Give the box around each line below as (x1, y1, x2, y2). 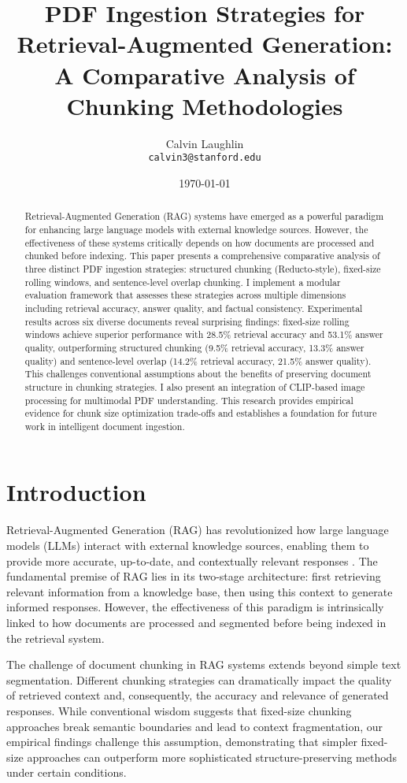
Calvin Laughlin (165, 135, 244, 151)
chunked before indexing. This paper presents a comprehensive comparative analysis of (24, 249, 380, 262)
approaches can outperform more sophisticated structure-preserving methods (27, 748, 397, 765)
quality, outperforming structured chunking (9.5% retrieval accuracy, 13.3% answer (24, 340, 364, 354)
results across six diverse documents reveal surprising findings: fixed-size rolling (24, 314, 350, 328)
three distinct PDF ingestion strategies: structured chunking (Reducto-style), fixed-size (24, 262, 381, 275)
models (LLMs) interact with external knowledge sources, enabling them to (6, 537, 369, 554)
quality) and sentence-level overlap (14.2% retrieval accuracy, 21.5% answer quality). (24, 354, 372, 367)
